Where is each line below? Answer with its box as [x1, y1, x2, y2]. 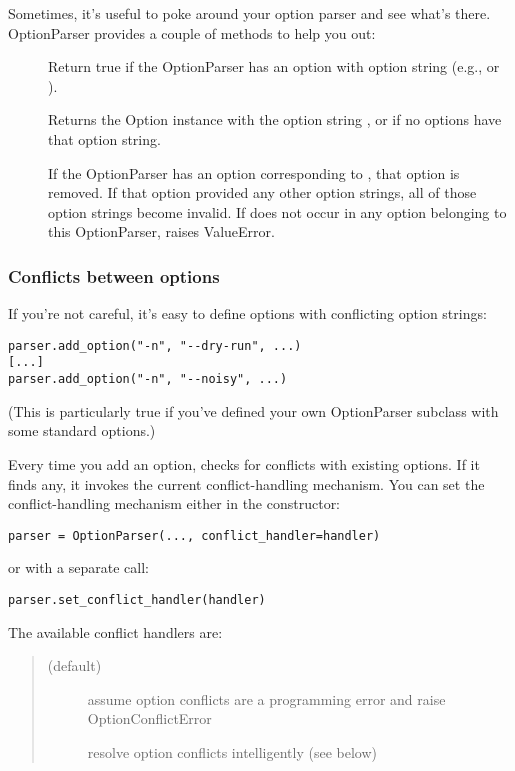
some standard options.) [8, 420, 156, 441]
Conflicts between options [8, 263, 220, 288]
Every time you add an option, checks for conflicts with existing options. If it [8, 453, 480, 474]
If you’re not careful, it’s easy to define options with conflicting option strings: [8, 303, 487, 324]
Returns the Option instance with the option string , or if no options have [48, 109, 502, 130]
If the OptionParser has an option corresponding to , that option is [48, 162, 460, 183]
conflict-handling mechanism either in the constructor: [8, 493, 341, 514]
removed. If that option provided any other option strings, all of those [48, 182, 477, 203]
